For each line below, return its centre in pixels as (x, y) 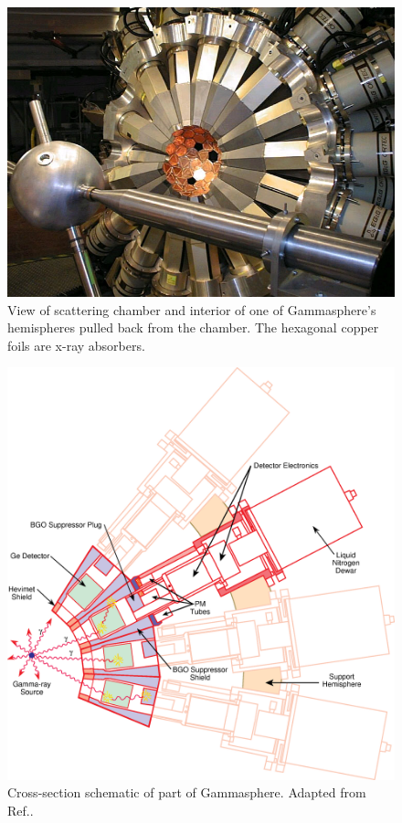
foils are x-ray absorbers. (76, 345)
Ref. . (21, 810)
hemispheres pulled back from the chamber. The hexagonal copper (193, 327)
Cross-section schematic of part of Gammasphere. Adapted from (187, 792)
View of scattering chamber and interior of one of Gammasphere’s (192, 309)
